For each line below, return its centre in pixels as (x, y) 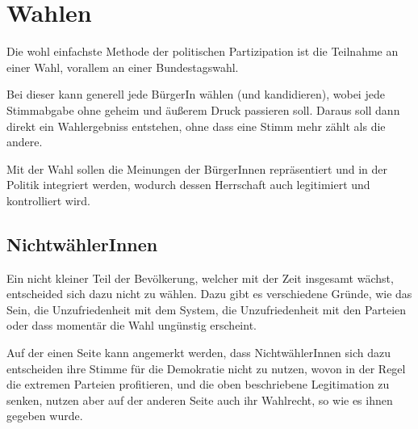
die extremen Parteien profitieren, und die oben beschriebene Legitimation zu (198, 384)
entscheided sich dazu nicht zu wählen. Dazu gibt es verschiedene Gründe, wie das (209, 294)
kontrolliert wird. (48, 200)
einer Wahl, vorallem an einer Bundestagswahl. (123, 67)
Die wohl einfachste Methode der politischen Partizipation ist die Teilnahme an (203, 51)
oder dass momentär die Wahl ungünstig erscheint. (132, 325)
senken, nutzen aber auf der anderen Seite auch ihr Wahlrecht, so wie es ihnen (200, 400)
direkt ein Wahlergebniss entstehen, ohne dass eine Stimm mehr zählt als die (196, 126)
